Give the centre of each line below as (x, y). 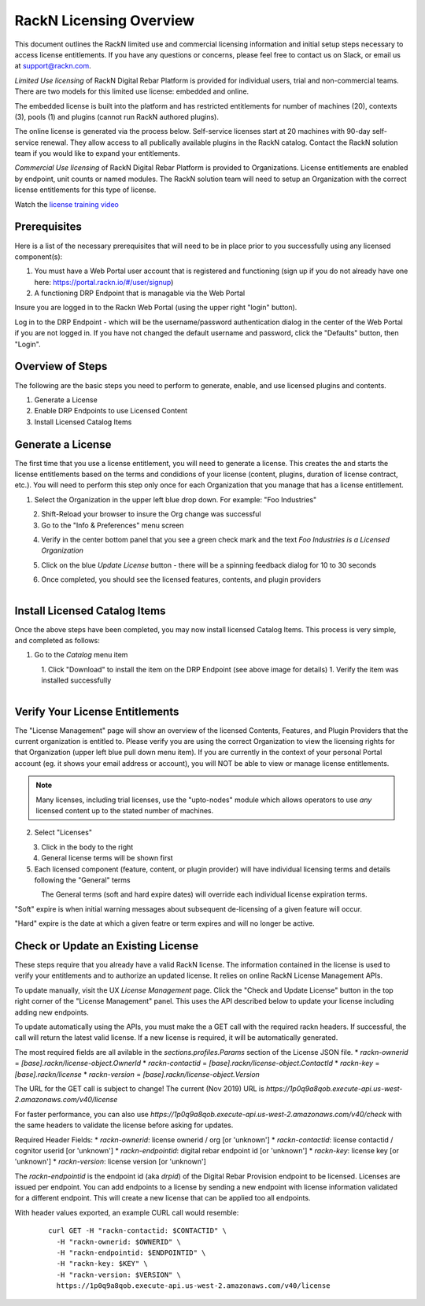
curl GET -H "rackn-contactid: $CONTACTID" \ (138, 1231)
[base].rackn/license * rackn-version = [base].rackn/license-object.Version (137, 1074)
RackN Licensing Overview (105, 20)
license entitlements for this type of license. (85, 190)
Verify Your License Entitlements (97, 711)
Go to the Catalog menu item (81, 655)
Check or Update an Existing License (107, 946)
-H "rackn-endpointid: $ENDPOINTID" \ (131, 1253)
